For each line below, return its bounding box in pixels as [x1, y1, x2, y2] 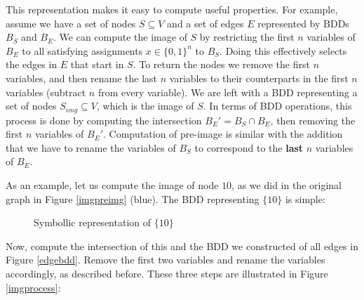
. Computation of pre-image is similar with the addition [103, 126, 343, 141]
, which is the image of [97, 98, 194, 113]
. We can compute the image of [53, 30, 187, 44]
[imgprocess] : [6, 280, 61, 294]
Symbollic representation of [34, 215, 151, 230]
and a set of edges [167, 15, 244, 30]
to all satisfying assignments [22, 43, 143, 58]
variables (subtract [6, 84, 86, 99]
